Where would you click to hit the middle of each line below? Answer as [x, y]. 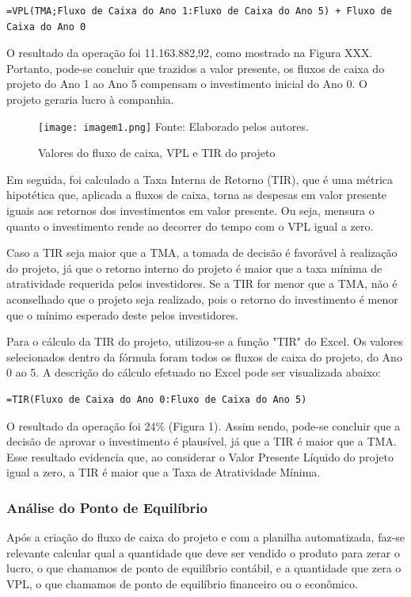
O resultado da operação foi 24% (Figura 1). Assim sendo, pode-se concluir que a [204, 425]
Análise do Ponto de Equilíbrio [107, 507]
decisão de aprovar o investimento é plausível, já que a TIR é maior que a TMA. [202, 441]
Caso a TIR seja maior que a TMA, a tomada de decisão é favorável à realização [202, 253]
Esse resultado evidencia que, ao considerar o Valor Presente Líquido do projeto [200, 456]
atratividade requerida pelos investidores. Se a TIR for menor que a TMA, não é [202, 283]
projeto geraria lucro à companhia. [90, 99]
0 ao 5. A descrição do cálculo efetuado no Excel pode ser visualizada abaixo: [194, 372]
